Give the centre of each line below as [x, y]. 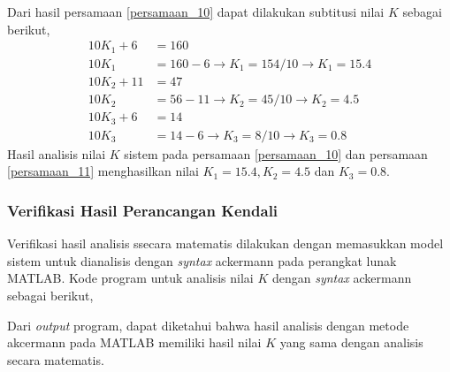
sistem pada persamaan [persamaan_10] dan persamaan [276, 153]
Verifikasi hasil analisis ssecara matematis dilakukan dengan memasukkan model [225, 243]
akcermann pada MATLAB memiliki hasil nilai [134, 342]
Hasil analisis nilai [57, 153]
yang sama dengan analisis [351, 342]
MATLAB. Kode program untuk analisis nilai [130, 278]
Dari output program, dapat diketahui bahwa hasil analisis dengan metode [208, 325]
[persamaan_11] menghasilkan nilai [103, 171]
